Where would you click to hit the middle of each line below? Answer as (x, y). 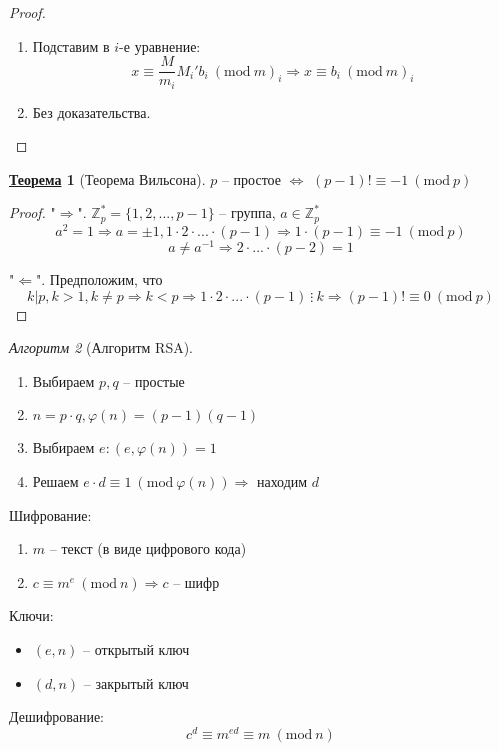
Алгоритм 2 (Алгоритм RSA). (101, 347)
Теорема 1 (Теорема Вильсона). (107, 178)
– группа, (247, 212)
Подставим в (71, 45)
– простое (251, 178)
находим (282, 481)
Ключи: (31, 615)
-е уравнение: (160, 45)
